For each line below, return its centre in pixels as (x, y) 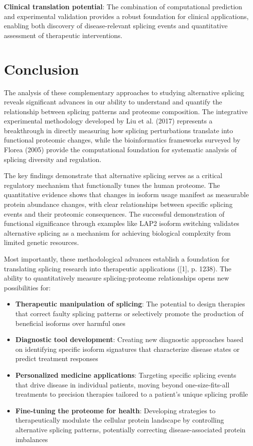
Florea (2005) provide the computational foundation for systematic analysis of (120, 150)
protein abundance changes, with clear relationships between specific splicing (118, 204)
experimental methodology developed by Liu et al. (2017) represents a (108, 121)
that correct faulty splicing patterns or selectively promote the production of (129, 313)
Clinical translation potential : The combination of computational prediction (123, 6)
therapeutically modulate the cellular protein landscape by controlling (120, 420)
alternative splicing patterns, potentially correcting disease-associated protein (130, 429)
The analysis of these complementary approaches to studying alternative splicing (124, 92)
